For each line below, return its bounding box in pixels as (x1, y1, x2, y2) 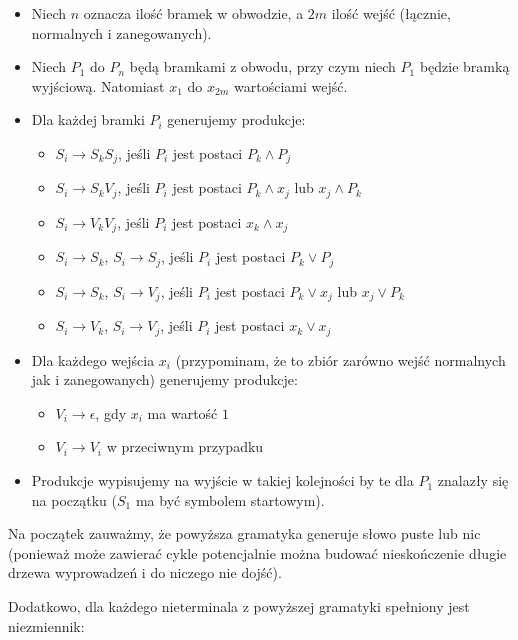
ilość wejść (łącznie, (331, 3, 451, 23)
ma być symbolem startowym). (135, 489, 325, 510)
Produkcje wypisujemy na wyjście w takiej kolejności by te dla (31, 470, 414, 491)
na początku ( (31, 489, 117, 510)
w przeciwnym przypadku (106, 436, 264, 457)
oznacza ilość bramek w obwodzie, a (83, 3, 304, 23)
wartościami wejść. (234, 75, 348, 96)
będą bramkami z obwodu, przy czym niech (129, 56, 396, 77)
